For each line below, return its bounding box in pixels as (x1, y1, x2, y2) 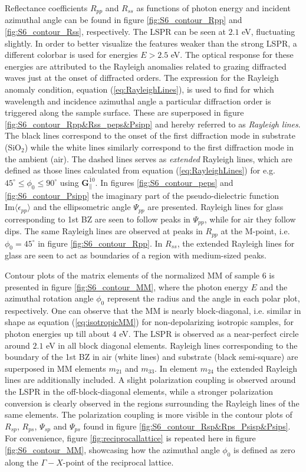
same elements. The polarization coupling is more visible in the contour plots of (5, 408, 292, 421)
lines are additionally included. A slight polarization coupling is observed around (5, 373, 296, 386)
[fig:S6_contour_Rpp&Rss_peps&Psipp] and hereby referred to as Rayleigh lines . (5, 117, 301, 130)
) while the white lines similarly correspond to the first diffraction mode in (24, 140, 294, 153)
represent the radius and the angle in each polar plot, (107, 292, 300, 304)
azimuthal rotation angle (5, 292, 94, 304)
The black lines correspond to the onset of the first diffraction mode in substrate (5, 129, 295, 142)
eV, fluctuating (242, 25, 295, 38)
